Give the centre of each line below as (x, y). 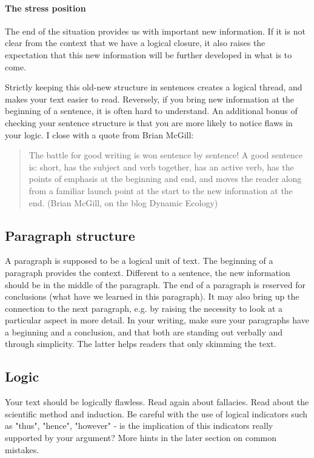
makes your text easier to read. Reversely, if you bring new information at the (150, 99)
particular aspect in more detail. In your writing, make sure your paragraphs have (157, 320)
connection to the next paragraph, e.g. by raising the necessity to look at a (144, 308)
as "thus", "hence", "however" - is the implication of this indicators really (139, 426)
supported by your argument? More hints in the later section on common (141, 438)
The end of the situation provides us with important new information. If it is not (155, 31)
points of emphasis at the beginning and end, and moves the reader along (165, 179)
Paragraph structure (70, 235)
